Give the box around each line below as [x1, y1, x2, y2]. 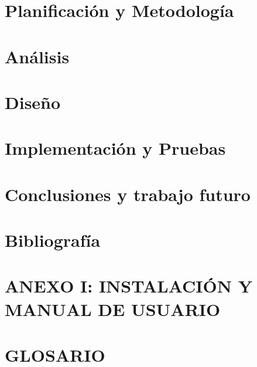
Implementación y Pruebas [5, 136, 226, 160]
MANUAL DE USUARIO [5, 297, 221, 321]
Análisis [5, 44, 70, 68]
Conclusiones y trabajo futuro [5, 182, 251, 206]
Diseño [5, 90, 61, 114]
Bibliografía [5, 228, 101, 252]
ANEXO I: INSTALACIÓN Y [5, 274, 252, 298]
